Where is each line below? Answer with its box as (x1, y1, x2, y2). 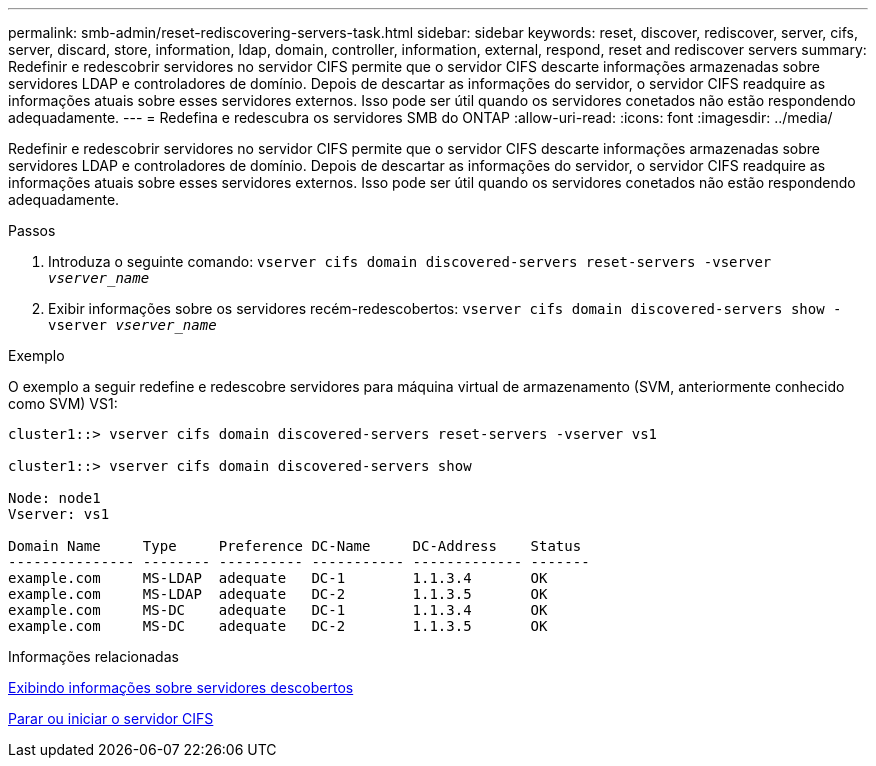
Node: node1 (8, 490, 101, 506)
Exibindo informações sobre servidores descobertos (8, 679, 354, 696)
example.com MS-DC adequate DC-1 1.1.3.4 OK (8, 602, 548, 618)
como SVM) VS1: (8, 395, 118, 412)
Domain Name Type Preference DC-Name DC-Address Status (8, 538, 582, 554)
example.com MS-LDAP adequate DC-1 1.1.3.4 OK (8, 570, 548, 586)
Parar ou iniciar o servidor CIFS (8, 710, 214, 727)
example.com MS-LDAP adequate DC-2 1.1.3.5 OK (8, 586, 548, 602)
